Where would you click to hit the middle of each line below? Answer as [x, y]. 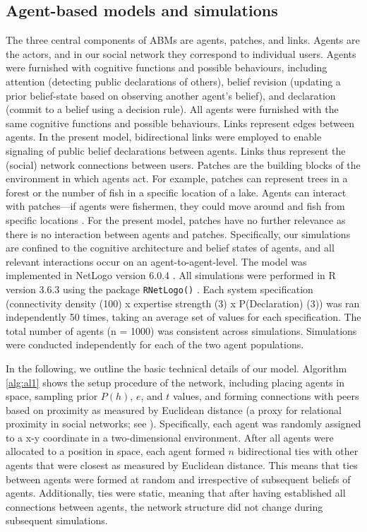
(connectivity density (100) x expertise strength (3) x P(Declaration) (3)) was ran [183, 303]
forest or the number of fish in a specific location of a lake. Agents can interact [176, 192]
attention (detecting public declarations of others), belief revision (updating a [173, 81]
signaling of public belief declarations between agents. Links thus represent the [176, 150]
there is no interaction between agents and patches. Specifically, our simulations [178, 234]
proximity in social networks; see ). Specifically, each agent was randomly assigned [183, 424]
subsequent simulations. [57, 520]
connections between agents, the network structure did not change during [164, 506]
